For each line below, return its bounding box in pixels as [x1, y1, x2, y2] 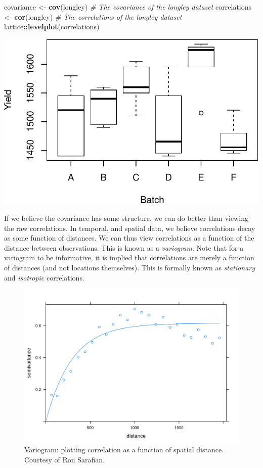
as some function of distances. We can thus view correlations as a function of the [4, 232, 254, 243]
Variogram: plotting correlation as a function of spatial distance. [24, 444, 224, 455]
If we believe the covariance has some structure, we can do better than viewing [4, 213, 248, 223]
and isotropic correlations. [4, 272, 84, 283]
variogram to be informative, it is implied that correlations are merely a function [4, 252, 254, 263]
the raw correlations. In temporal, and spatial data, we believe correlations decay [4, 222, 255, 233]
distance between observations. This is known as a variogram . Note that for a [4, 242, 244, 253]
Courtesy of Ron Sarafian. [24, 454, 105, 465]
